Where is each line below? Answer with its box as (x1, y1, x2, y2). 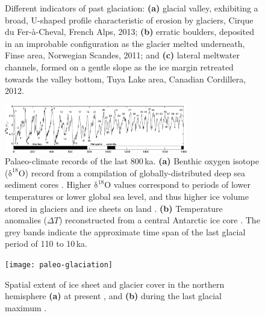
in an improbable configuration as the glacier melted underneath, (5, 37, 245, 49)
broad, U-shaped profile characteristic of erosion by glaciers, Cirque (5, 13, 254, 26)
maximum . (5, 301, 47, 314)
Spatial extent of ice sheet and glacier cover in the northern (5, 277, 225, 290)
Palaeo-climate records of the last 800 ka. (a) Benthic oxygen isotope (5, 155, 259, 167)
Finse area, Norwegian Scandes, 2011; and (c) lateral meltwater (5, 49, 240, 61)
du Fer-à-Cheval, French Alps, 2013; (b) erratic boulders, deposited (5, 25, 254, 38)
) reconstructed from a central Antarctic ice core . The (58, 214, 260, 226)
